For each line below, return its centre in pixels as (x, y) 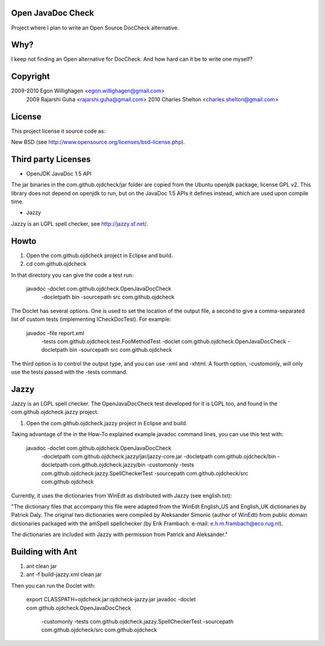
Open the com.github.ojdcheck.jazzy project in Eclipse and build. (107, 423)
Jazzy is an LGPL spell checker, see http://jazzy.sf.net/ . (79, 224)
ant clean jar (42, 566)
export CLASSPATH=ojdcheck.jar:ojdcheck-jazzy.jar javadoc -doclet (111, 600)
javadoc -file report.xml (55, 333)
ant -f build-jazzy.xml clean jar (64, 575)
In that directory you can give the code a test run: (72, 275)
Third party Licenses (51, 159)
